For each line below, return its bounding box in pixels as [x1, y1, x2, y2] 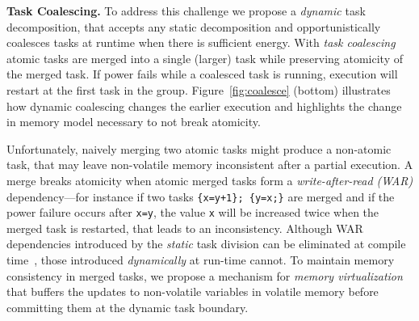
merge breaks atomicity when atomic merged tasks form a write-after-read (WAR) [6, 171, 413, 188]
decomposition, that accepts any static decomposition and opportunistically [6, 18, 381, 35]
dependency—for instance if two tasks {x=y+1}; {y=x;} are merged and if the [6, 188, 395, 205]
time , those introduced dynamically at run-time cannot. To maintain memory [6, 251, 395, 268]
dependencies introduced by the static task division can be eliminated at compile [6, 235, 406, 252]
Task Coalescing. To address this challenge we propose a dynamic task [6, 2, 366, 19]
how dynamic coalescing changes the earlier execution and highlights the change [6, 97, 402, 114]
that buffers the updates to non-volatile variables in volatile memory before [6, 283, 379, 300]
